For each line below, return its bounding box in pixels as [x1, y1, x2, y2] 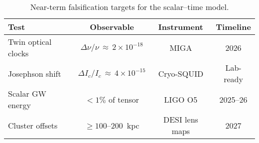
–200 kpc [107, 119, 139, 131]
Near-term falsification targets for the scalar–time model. [30, 1, 229, 12]
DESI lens [163, 114, 198, 125]
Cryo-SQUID [158, 67, 204, 79]
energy [8, 99, 31, 111]
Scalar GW [8, 88, 47, 99]
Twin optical [8, 36, 52, 47]
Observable [90, 21, 134, 32]
